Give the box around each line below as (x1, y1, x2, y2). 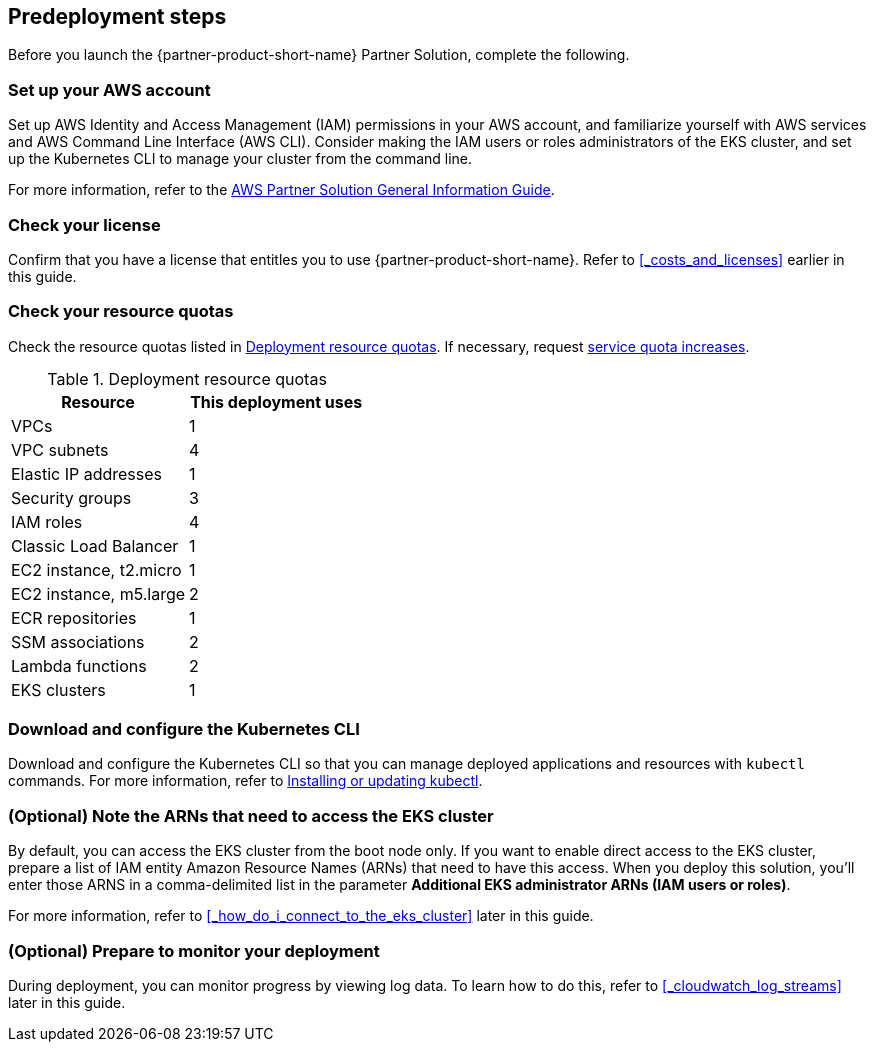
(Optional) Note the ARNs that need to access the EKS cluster (8, 805, 494, 826)
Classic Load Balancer (11, 535, 179, 556)
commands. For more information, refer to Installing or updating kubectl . (8, 772, 483, 790)
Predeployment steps (8, 4, 227, 29)
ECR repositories (11, 607, 137, 628)
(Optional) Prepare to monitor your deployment (8, 940, 380, 961)
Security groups (11, 487, 132, 508)
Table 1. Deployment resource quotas (47, 368, 327, 389)
